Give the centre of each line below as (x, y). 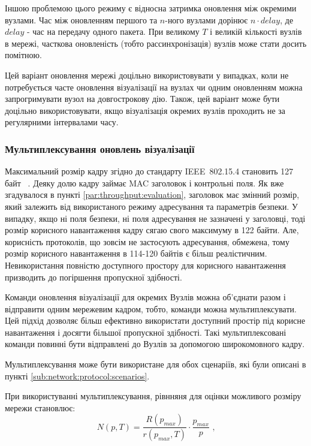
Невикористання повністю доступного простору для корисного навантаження (145, 265)
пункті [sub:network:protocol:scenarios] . (77, 376)
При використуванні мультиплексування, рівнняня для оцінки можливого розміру (153, 396)
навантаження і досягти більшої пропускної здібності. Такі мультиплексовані (146, 332)
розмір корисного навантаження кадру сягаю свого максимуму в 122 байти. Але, (152, 230)
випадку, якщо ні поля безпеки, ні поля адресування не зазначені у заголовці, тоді (155, 218)
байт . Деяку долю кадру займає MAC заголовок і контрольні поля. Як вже (144, 183)
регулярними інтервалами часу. (62, 122)
